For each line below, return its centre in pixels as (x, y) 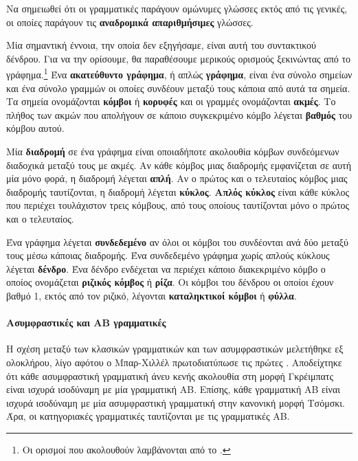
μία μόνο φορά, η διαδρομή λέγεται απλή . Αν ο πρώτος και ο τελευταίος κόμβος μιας (177, 178)
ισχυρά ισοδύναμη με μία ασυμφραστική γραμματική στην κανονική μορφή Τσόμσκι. (176, 402)
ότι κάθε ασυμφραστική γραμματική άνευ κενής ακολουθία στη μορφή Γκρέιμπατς (170, 375)
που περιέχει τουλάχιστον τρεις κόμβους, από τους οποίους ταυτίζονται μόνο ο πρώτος (178, 205)
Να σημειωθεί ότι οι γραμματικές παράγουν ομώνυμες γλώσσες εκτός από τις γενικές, (177, 8)
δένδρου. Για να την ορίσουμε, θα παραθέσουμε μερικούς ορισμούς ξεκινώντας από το (179, 58)
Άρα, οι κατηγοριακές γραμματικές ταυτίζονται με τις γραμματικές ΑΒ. (148, 416)
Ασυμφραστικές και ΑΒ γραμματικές (86, 323)
